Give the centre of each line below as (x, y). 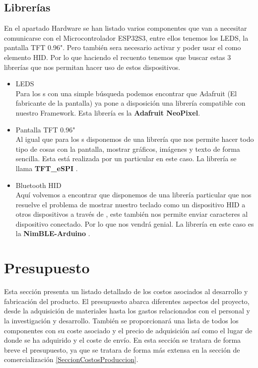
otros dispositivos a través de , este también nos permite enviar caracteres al (132, 214)
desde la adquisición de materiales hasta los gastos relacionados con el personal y (127, 311)
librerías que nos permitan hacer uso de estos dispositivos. (92, 67)
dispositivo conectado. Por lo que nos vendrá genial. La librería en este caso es (135, 223)
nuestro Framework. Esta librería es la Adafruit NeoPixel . (108, 112)
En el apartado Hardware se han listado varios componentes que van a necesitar (126, 28)
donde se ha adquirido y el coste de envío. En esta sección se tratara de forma (123, 340)
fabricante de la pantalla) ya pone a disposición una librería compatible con (130, 103)
